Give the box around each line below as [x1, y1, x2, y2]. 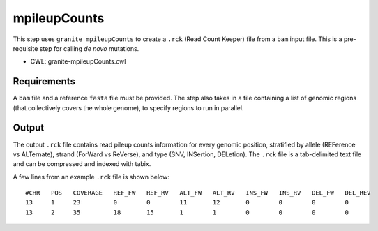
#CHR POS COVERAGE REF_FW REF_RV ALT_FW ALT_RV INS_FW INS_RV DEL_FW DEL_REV [25, 189, 371, 197]
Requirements [13, 75, 76, 87]
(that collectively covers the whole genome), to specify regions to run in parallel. [13, 103, 244, 112]
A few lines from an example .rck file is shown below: [13, 172, 170, 181]
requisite [13, 44, 38, 52]
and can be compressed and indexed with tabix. [13, 160, 151, 168]
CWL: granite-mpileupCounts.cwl [30, 57, 126, 66]
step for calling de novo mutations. [39, 44, 139, 52]
